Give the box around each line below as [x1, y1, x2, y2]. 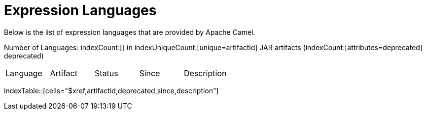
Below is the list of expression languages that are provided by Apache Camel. [4, 28, 255, 36]
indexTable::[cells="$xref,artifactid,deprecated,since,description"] [4, 86, 219, 95]
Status [94, 68, 118, 78]
